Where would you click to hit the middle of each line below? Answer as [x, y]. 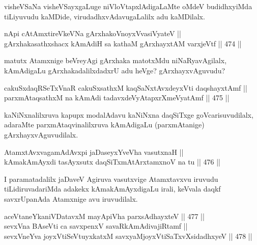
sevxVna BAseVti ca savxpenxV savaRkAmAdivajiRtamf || [96, 226]
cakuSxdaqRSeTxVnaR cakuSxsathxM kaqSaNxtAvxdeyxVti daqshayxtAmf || [126, 87]
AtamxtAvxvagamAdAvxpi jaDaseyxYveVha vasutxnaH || [94, 152]
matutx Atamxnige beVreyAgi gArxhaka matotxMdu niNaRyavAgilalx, [116, 60]
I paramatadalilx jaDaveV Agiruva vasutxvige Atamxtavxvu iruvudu [111, 179]
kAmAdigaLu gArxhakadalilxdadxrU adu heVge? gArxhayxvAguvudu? [115, 70]
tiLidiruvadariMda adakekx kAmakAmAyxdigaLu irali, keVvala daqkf [112, 189]
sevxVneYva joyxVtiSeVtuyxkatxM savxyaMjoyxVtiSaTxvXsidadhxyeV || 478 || [128, 236]
